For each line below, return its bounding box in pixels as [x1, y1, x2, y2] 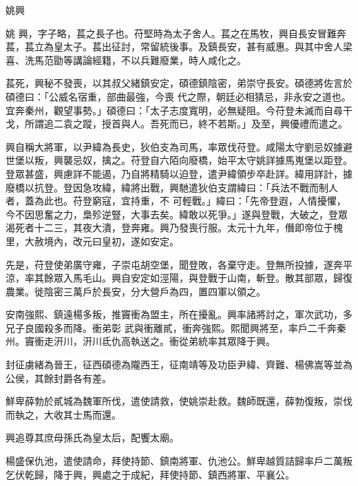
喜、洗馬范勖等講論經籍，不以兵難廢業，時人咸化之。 [6, 52, 246, 67]
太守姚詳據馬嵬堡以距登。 [236, 153, 352, 167]
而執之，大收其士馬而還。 [6, 407, 121, 421]
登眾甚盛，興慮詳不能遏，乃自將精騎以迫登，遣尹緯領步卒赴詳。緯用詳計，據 [6, 166, 352, 180]
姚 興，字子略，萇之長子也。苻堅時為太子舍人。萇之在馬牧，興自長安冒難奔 [6, 25, 346, 40]
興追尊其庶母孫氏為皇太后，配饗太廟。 [6, 430, 179, 445]
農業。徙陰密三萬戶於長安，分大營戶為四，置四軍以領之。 [6, 284, 266, 298]
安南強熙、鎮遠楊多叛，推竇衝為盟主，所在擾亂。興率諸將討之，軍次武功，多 [6, 307, 352, 321]
